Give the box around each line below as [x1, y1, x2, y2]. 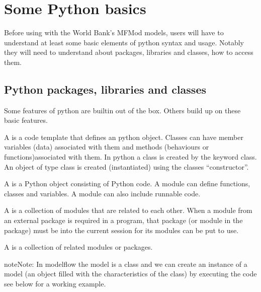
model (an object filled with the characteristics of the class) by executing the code [4, 268, 257, 279]
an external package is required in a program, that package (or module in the [4, 215, 243, 226]
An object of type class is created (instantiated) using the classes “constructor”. [4, 161, 249, 172]
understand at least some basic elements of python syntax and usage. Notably [4, 37, 244, 47]
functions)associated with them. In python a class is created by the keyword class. [4, 152, 257, 162]
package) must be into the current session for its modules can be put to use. [4, 225, 239, 235]
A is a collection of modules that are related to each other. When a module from [4, 205, 252, 215]
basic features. [4, 115, 48, 125]
